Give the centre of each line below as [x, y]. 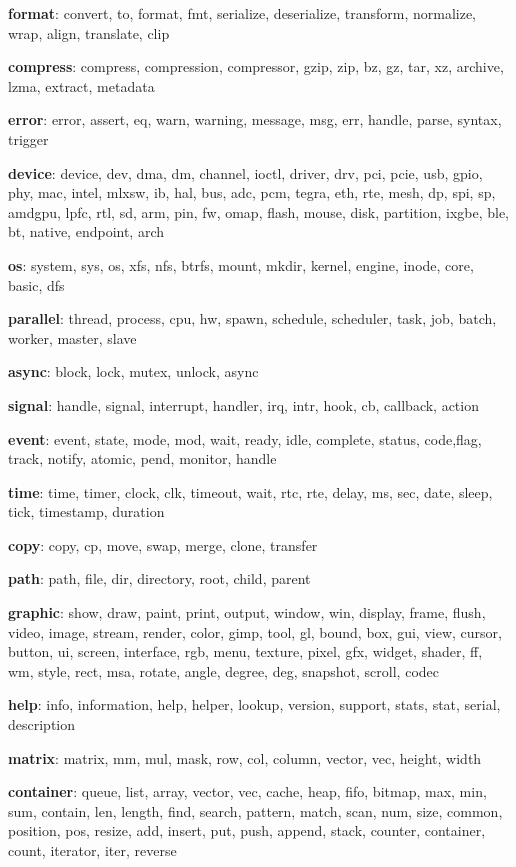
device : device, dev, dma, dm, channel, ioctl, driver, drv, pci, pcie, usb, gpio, [245, 172]
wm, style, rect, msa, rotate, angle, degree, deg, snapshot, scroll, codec [223, 670]
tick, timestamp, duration [86, 511]
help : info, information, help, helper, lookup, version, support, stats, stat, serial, [254, 704]
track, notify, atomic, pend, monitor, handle [142, 458]
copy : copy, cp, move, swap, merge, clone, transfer [163, 544]
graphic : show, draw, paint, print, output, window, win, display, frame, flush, [247, 612]
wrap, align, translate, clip [89, 32]
